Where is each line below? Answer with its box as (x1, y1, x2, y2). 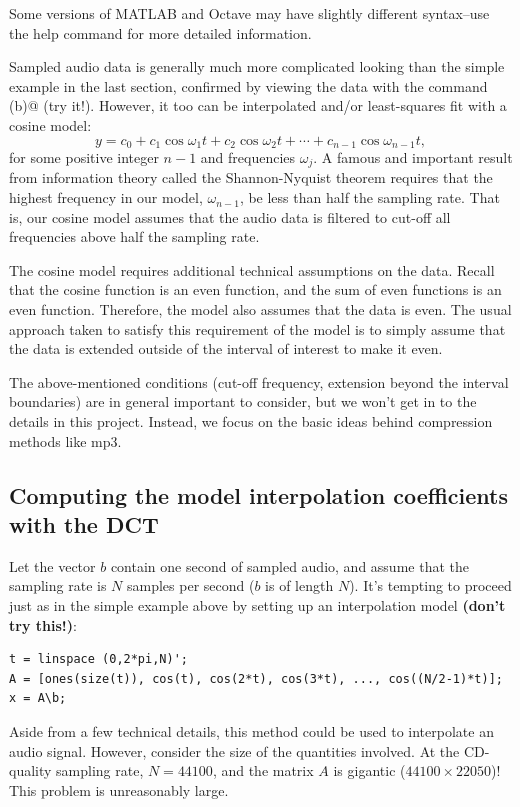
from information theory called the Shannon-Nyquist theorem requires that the (9, 167, 493, 188)
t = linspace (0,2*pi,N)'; (9, 652, 188, 667)
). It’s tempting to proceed (349, 575, 512, 596)
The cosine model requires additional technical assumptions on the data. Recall (9, 259, 495, 280)
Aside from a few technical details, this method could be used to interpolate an (9, 720, 494, 741)
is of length (265, 575, 334, 596)
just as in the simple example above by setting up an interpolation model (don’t (9, 594, 506, 615)
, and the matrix (212, 760, 314, 781)
